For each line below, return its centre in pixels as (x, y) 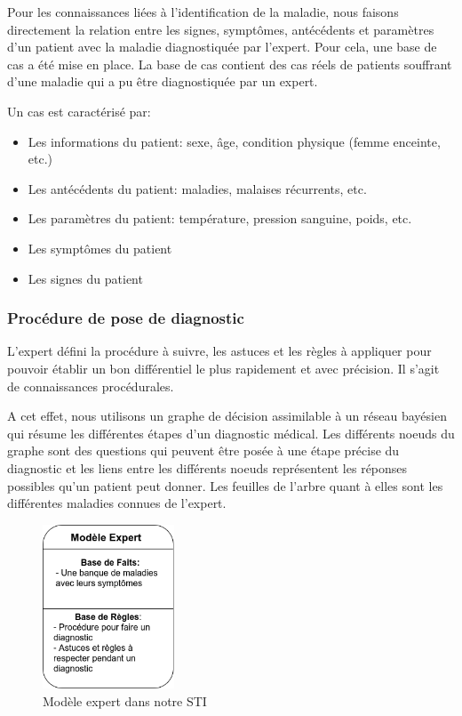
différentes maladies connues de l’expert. (117, 503)
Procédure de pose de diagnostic (126, 318)
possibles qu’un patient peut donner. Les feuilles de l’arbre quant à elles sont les (225, 485)
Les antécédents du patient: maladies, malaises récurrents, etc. (197, 188)
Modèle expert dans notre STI (125, 700)
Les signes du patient (85, 278)
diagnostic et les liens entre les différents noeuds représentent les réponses (207, 467)
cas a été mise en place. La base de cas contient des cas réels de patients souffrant (230, 64)
